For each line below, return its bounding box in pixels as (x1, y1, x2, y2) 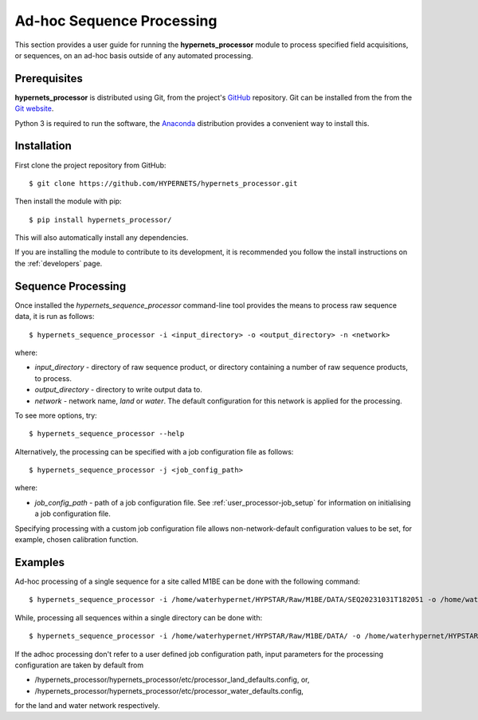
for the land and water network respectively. (14, 701, 160, 710)
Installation (14, 140, 72, 153)
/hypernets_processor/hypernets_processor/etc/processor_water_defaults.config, (34, 686, 304, 695)
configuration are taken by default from (14, 660, 143, 670)
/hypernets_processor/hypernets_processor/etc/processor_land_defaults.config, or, (34, 675, 310, 685)
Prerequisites (14, 72, 83, 85)
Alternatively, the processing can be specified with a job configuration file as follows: (14, 447, 294, 456)
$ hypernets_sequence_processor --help (29, 429, 185, 439)
